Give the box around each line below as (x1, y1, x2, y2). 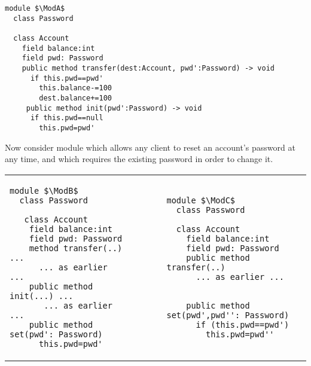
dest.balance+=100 (39, 93, 112, 102)
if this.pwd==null (30, 114, 103, 123)
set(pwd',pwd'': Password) (166, 310, 289, 320)
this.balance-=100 (39, 84, 112, 93)
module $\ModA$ (5, 4, 65, 13)
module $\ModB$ (10, 185, 78, 196)
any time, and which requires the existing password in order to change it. (5, 152, 273, 165)
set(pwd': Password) (10, 329, 103, 339)
